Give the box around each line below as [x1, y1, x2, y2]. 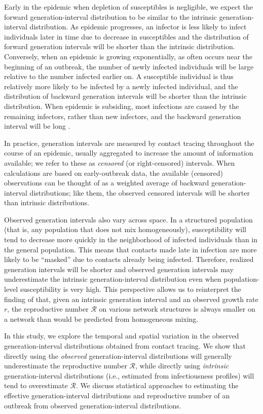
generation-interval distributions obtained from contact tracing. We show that [4, 341, 246, 351]
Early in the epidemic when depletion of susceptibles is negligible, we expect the [4, 2, 253, 12]
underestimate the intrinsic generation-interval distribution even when [4, 274, 221, 284]
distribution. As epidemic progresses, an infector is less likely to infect [29, 21, 247, 32]
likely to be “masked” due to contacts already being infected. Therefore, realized [4, 254, 254, 265]
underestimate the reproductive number [4, 360, 127, 371]
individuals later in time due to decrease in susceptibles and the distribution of [4, 31, 249, 42]
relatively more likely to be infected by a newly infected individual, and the [4, 81, 238, 91]
